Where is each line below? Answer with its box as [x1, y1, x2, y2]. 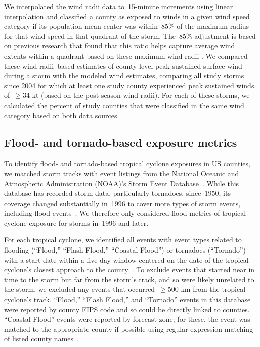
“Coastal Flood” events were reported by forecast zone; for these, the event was [4, 314, 250, 324]
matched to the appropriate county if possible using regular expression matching [4, 323, 253, 334]
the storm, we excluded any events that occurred [4, 284, 155, 294]
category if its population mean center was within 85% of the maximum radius [4, 21, 249, 31]
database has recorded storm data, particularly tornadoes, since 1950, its [4, 188, 231, 199]
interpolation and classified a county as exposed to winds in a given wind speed [4, 11, 250, 21]
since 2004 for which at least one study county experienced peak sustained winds [4, 80, 254, 90]
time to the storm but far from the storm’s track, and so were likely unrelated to [4, 274, 254, 284]
